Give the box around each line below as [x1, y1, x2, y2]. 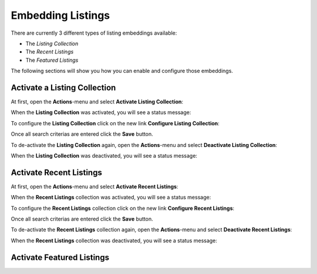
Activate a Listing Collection [11, 82, 116, 92]
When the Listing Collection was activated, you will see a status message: [11, 109, 191, 116]
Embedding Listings [11, 9, 110, 22]
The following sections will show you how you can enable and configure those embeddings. [11, 68, 233, 75]
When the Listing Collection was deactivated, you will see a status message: [11, 152, 198, 159]
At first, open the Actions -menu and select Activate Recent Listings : [11, 183, 178, 190]
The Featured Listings [25, 56, 79, 64]
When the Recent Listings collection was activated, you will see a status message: [11, 194, 211, 201]
